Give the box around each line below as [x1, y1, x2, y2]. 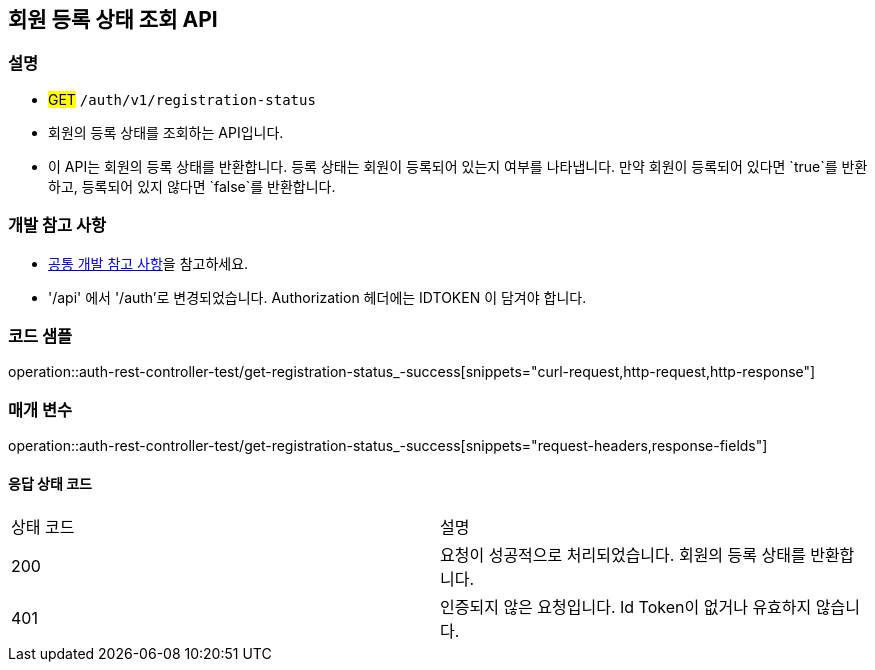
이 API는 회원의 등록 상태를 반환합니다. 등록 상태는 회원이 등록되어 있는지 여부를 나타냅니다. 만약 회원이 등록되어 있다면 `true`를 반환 [48, 157, 868, 175]
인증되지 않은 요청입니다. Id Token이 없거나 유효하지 [440, 597, 812, 618]
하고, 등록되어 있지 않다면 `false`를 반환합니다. [48, 177, 336, 195]
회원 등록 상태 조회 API [8, 7, 218, 32]
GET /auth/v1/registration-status [48, 90, 316, 108]
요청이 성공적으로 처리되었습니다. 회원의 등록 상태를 [440, 545, 806, 566]
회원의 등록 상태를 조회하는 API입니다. [48, 123, 284, 141]
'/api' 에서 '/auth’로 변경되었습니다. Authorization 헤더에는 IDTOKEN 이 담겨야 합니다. [48, 288, 587, 306]
